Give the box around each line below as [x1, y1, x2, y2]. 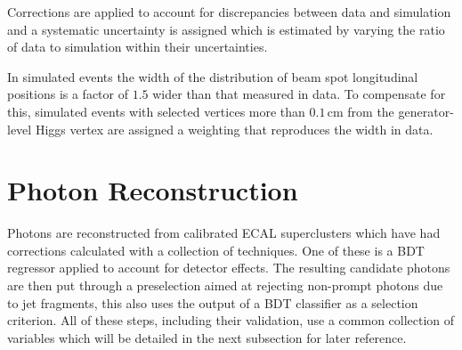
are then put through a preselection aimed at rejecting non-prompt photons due [7, 276, 443, 295]
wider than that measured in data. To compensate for [152, 85, 446, 103]
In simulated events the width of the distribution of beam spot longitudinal [7, 67, 418, 85]
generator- [398, 102, 454, 120]
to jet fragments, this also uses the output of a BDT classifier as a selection [7, 293, 418, 312]
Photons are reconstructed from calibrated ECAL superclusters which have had [7, 224, 441, 242]
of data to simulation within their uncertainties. [7, 37, 268, 56]
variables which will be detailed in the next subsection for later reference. [7, 328, 407, 346]
